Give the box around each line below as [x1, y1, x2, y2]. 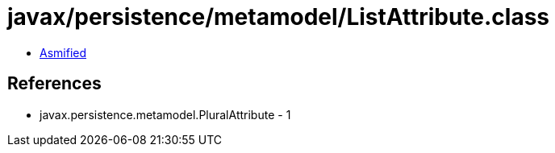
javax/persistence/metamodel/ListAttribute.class [7, 3, 550, 31]
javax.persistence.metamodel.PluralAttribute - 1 [40, 107, 291, 122]
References [7, 73, 102, 94]
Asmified [40, 45, 87, 60]
